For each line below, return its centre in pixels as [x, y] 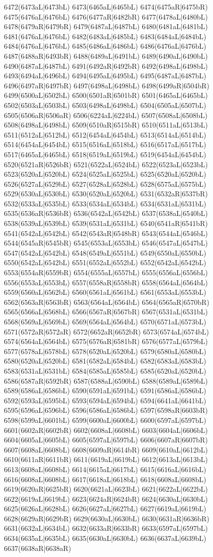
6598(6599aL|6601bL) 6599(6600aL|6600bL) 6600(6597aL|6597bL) [105, 420]
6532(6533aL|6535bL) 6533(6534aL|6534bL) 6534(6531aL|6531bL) [105, 203]
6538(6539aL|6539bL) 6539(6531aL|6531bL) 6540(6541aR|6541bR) [106, 223]
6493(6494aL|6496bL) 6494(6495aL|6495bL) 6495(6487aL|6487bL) [105, 76]
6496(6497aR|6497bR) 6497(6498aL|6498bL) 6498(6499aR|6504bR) [107, 85]
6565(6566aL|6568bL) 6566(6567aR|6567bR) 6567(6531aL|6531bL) [106, 312]
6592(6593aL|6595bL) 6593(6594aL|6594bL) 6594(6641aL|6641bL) [105, 400]
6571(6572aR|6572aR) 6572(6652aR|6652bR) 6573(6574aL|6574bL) [106, 331]
